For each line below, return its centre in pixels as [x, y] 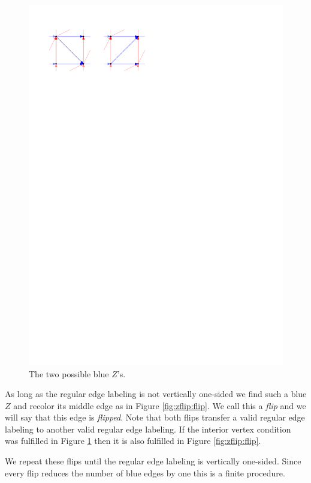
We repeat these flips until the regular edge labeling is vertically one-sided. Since [153, 461]
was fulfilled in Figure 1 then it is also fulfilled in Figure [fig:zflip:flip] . [133, 441]
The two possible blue [69, 373]
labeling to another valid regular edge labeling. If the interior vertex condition [148, 429]
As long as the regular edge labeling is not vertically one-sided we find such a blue [156, 394]
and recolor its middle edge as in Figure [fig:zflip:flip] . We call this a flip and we [160, 405]
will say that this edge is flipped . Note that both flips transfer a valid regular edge [155, 417]
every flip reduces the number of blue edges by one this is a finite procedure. [145, 472]
